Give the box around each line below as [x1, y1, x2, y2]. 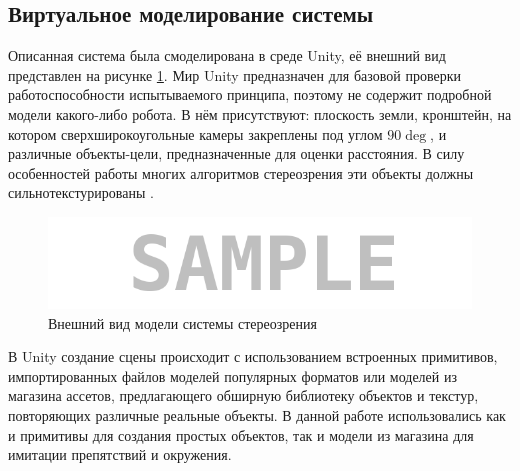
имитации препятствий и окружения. [8, 444, 232, 465]
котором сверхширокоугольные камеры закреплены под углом [8, 123, 383, 144]
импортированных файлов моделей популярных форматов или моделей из [8, 365, 457, 386]
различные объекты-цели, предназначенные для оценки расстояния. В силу [8, 143, 465, 164]
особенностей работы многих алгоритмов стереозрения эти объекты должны [8, 162, 474, 183]
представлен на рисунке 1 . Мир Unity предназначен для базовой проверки [8, 64, 461, 85]
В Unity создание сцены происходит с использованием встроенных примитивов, [8, 346, 498, 367]
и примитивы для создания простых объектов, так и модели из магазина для [8, 424, 474, 445]
